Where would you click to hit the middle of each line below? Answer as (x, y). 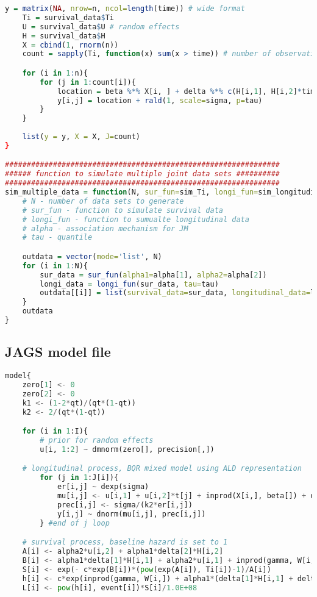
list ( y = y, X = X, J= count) (81, 137)
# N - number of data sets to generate (103, 201)
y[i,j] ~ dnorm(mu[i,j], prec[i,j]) (131, 514)
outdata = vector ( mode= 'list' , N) (92, 256)
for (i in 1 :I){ (55, 431)
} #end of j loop (75, 523)
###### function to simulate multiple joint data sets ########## (143, 174)
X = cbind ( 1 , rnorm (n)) (70, 45)
